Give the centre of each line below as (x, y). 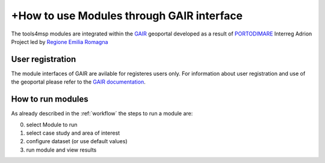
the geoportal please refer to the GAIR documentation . (78, 82)
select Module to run (52, 125)
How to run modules (50, 99)
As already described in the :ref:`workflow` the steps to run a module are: (102, 114)
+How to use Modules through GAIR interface (127, 16)
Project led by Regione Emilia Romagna (60, 42)
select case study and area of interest (73, 133)
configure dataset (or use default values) (77, 141)
